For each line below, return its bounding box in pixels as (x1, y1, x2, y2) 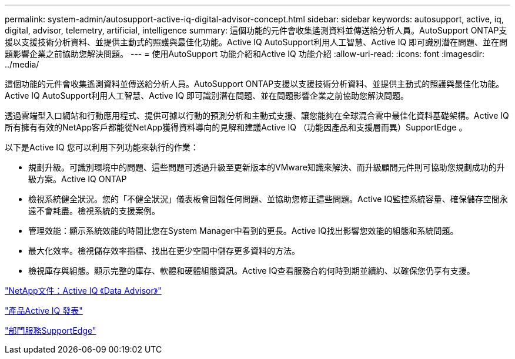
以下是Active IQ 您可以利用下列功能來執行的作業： (5, 142, 199, 152)
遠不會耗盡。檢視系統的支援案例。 (28, 206, 160, 216)
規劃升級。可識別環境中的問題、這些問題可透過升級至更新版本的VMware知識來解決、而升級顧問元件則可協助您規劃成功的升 (28, 162, 505, 172)
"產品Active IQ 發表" (5, 306, 83, 316)
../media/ (5, 59, 39, 69)
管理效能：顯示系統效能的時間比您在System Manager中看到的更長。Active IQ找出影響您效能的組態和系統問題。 (28, 226, 459, 236)
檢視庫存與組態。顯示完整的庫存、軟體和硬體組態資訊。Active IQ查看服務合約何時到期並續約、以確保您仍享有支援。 (28, 266, 475, 276)
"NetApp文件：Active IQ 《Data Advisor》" (5, 286, 162, 296)
